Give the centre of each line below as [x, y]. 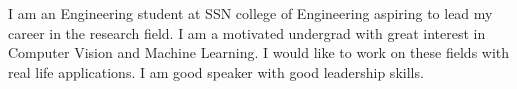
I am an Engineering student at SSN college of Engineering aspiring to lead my [250, 13]
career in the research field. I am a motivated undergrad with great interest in [247, 32]
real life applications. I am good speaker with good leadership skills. [216, 71]
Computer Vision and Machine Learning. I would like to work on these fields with [259, 52]
